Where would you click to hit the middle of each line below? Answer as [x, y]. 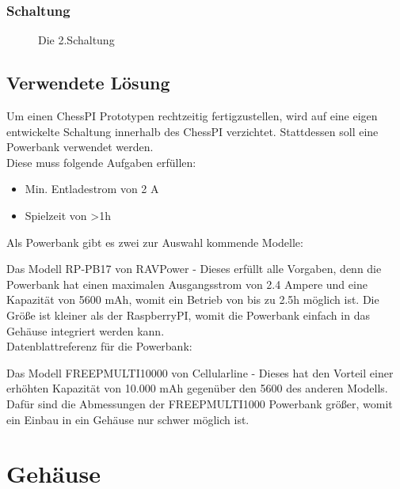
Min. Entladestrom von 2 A [92, 189]
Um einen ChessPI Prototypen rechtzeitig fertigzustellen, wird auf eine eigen [192, 116]
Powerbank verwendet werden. [80, 147]
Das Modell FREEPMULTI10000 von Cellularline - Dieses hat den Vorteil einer [200, 372]
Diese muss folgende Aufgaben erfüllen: [101, 162]
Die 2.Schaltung [76, 40]
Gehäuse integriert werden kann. [86, 330]
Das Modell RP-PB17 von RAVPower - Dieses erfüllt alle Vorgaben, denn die [194, 269]
